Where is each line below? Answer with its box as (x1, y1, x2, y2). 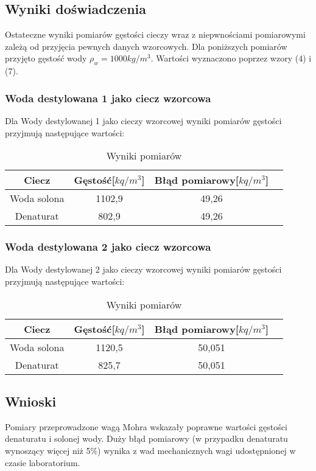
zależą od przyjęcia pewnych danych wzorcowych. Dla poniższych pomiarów (5, 40, 287, 52)
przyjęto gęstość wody (5, 52, 87, 65)
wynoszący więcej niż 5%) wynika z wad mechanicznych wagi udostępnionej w (5, 444, 296, 456)
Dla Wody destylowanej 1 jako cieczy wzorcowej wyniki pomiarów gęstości (5, 114, 282, 127)
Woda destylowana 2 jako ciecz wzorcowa (5, 239, 211, 254)
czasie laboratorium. (5, 456, 80, 469)
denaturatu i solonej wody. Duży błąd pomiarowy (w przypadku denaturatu (5, 432, 288, 445)
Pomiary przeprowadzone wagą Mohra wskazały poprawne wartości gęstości (5, 420, 287, 433)
